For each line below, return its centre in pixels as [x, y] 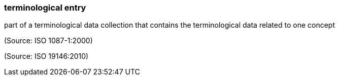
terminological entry [45, 8]
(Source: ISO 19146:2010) [46, 56]
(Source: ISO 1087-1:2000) [48, 41]
